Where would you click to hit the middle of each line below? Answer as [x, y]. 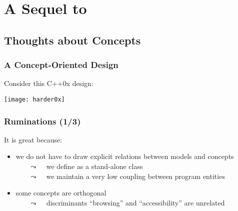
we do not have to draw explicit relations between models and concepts [125, 156]
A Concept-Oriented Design [61, 65]
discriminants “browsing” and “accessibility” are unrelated [135, 202]
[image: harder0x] [34, 99]
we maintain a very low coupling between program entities [135, 176]
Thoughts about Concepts [72, 40]
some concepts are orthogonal [61, 193]
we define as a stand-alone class [94, 166]
